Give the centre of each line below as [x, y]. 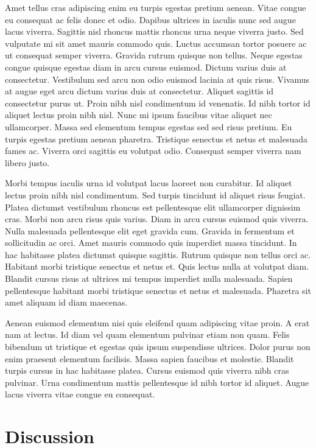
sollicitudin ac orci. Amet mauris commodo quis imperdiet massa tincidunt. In [151, 243]
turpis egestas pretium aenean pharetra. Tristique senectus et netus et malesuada [156, 138]
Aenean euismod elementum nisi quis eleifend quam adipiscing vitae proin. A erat [157, 322]
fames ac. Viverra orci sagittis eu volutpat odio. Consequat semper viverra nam [153, 151]
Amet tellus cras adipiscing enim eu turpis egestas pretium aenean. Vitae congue [156, 7]
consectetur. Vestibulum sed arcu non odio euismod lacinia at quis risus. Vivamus [157, 79]
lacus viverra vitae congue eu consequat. [80, 394]
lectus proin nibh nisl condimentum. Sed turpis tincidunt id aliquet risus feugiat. [155, 194]
